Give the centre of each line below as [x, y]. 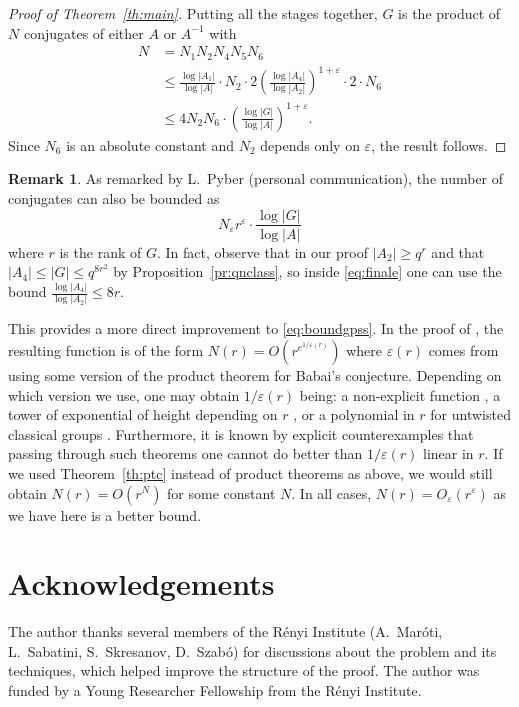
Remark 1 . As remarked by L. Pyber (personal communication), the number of [256, 178]
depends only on [310, 144]
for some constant [221, 492]
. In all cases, [331, 492]
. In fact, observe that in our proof [262, 251]
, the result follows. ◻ [439, 144]
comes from [463, 349]
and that [458, 251]
